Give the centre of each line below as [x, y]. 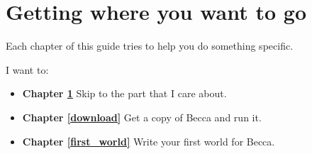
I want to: [27, 69]
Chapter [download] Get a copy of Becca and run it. [142, 117]
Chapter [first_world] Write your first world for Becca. [149, 141]
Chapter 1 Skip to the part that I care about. [124, 93]
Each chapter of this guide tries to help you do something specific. [150, 46]
